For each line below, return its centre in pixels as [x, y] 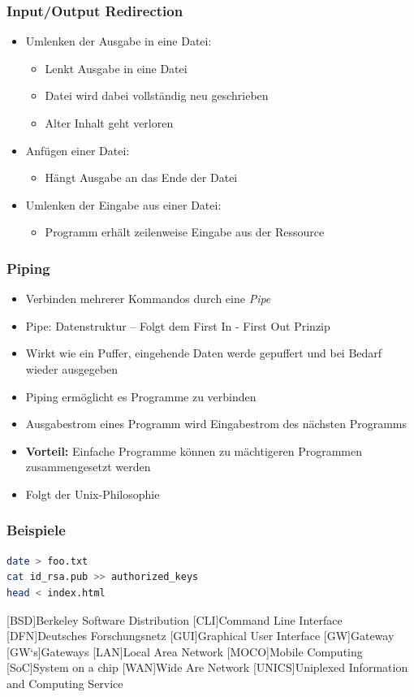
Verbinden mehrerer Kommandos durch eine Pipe [148, 299]
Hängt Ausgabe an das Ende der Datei [141, 177]
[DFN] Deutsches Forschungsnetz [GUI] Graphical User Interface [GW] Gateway [201, 636]
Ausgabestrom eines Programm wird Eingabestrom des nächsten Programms [216, 424]
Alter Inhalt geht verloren [109, 123]
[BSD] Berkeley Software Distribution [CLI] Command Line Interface [175, 619]
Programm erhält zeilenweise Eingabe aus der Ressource [185, 232]
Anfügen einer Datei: [78, 150]
